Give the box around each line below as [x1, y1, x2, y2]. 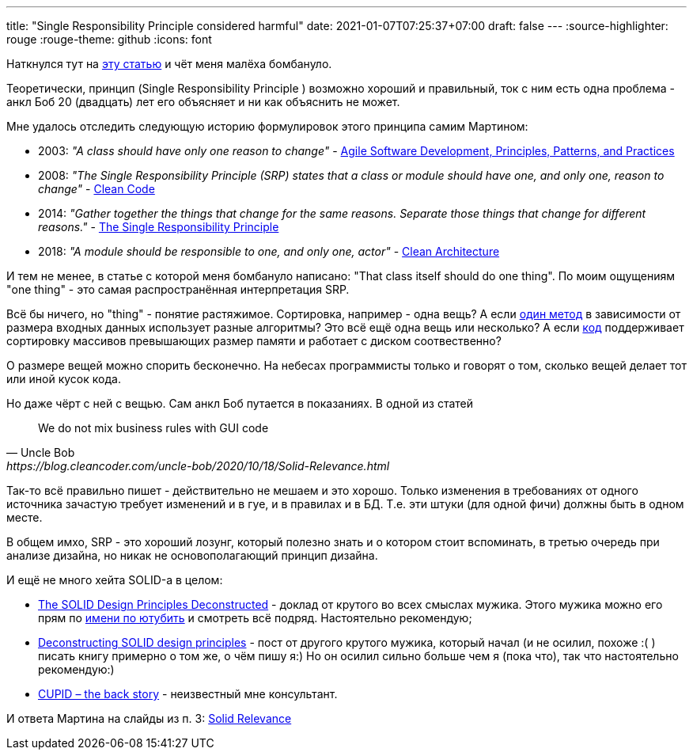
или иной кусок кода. [6, 372, 121, 386]
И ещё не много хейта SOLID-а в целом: [6, 573, 223, 587]
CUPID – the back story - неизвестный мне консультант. [38, 687, 338, 701]
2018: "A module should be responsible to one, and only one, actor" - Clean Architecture [38, 245, 500, 258]
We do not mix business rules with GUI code [38, 421, 269, 435]
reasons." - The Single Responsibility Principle [38, 220, 279, 234]
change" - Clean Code [38, 182, 155, 196]
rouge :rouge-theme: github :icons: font [6, 32, 212, 46]
